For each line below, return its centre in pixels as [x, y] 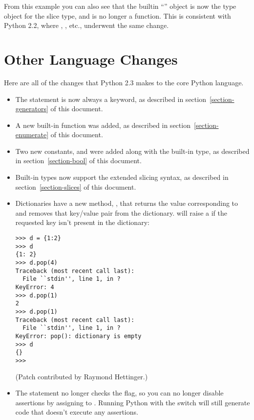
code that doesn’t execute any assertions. [77, 412]
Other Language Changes [91, 59]
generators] [32, 109]
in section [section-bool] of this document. [78, 161]
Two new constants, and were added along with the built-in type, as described [132, 151]
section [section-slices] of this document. [76, 186]
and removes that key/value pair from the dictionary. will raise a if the [121, 212]
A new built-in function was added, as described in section [103, 125]
